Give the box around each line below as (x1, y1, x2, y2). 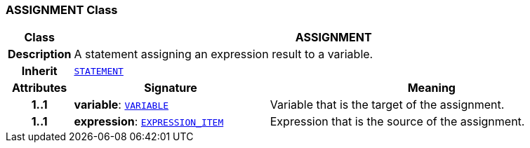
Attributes (12, 81, 67, 95)
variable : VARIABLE (74, 97, 169, 112)
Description (8, 47, 72, 62)
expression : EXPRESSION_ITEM (74, 114, 224, 129)
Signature (144, 81, 197, 95)
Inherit (21, 64, 58, 79)
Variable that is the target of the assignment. (270, 97, 505, 112)
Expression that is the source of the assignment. (270, 114, 525, 129)
